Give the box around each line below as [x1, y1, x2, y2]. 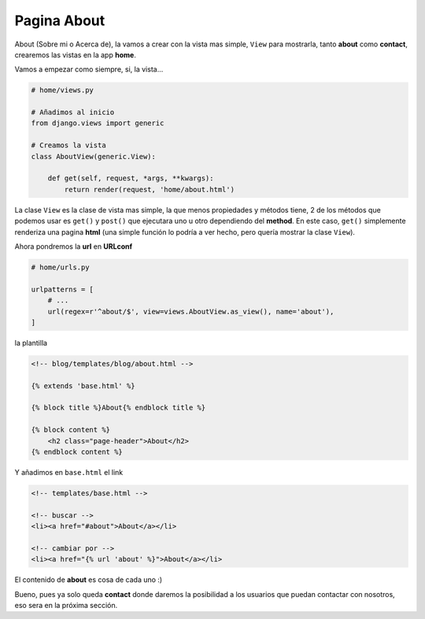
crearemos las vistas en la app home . [14, 50, 137, 59]
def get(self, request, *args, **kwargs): [47, 174, 214, 183]
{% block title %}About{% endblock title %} [31, 403, 206, 413]
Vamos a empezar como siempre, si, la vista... [14, 65, 164, 74]
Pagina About [14, 12, 105, 29]
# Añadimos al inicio [31, 108, 115, 117]
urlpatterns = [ [31, 284, 94, 294]
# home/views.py [31, 86, 94, 95]
